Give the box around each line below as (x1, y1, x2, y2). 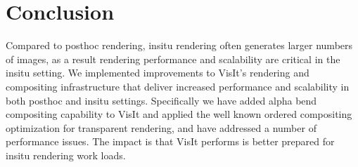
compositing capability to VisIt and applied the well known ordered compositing (6, 107, 352, 121)
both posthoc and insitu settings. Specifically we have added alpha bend (6, 93, 317, 107)
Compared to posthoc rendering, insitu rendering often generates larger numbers (6, 38, 353, 53)
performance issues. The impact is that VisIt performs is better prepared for (6, 134, 335, 149)
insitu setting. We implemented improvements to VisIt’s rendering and (6, 65, 309, 80)
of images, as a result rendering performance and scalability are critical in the (6, 51, 340, 66)
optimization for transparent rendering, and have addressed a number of (6, 120, 317, 135)
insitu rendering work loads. (6, 147, 126, 162)
